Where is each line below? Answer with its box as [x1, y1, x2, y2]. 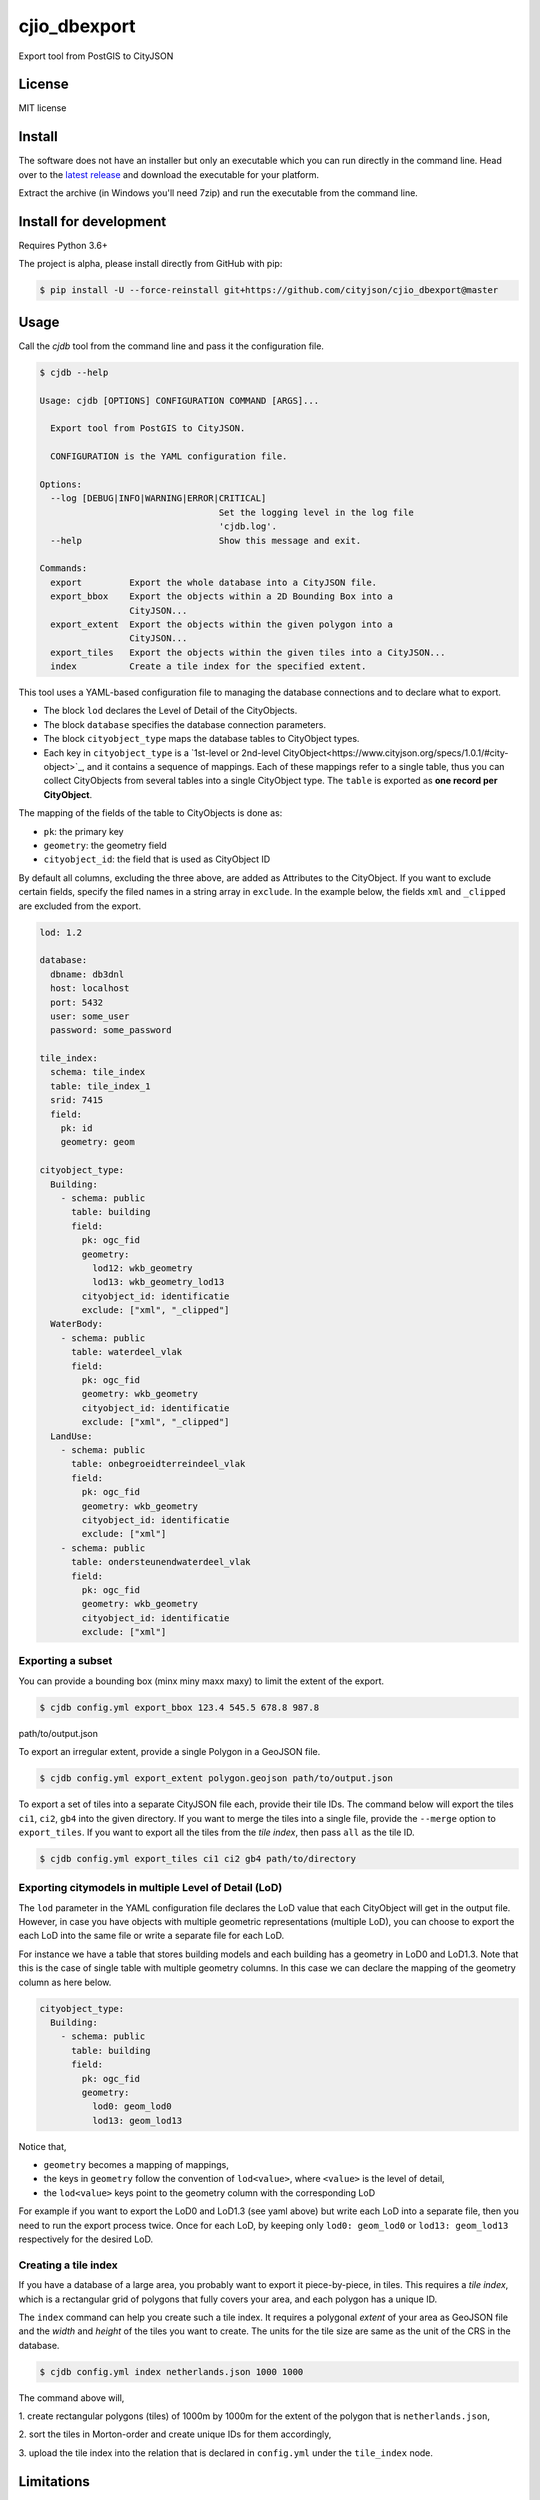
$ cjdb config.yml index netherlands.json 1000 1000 [39, 2366, 304, 2377]
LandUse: [50, 1430, 93, 1442]
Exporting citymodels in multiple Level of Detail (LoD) [18, 1881, 283, 1895]
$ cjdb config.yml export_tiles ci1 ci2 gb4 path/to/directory [39, 1853, 357, 1864]
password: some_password [50, 1025, 172, 1036]
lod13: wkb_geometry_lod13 [91, 1276, 225, 1288]
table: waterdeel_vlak [71, 1346, 183, 1358]
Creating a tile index [18, 2258, 119, 2272]
